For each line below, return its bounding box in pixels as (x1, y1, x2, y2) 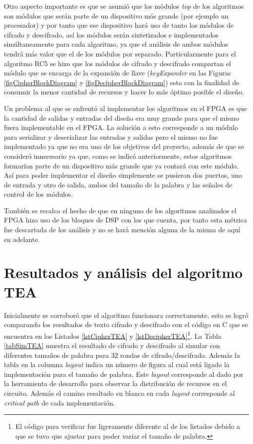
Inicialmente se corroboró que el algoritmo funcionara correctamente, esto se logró (4, 310, 249, 320)
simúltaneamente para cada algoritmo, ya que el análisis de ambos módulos (4, 39, 228, 49)
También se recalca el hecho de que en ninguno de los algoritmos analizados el (4, 205, 236, 215)
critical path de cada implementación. (4, 397, 115, 407)
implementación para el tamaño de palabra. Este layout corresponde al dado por (4, 369, 244, 379)
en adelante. (4, 234, 40, 244)
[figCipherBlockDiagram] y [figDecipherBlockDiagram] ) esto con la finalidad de (4, 77, 239, 87)
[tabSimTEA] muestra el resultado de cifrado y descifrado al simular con (4, 340, 220, 350)
